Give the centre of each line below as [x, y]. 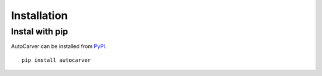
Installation [39, 15]
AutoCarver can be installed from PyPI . [59, 46]
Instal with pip [40, 31]
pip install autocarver [56, 60]
